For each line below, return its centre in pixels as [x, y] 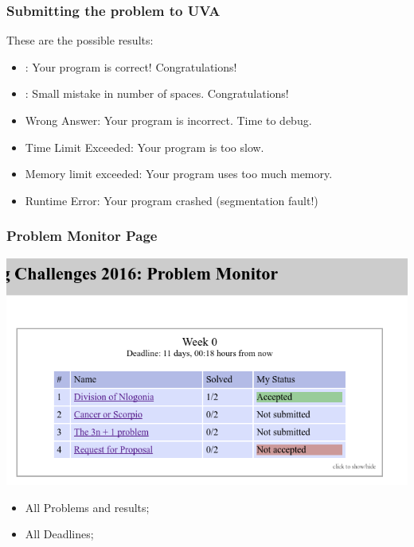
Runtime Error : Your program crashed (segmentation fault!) [172, 200]
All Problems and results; [87, 507]
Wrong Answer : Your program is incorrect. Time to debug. [168, 120]
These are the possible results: [80, 40]
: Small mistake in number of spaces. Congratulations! [157, 93]
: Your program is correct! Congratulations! [131, 66]
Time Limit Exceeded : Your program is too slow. [145, 147]
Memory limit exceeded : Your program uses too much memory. [179, 174]
